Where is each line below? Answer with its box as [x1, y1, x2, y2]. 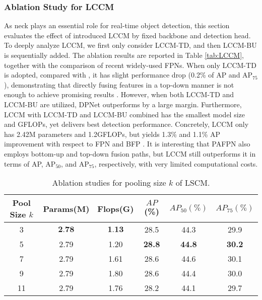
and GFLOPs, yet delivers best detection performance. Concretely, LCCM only [4, 119, 249, 129]
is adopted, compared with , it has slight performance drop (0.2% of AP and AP [4, 69, 253, 80]
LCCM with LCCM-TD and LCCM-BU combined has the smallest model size [4, 109, 245, 119]
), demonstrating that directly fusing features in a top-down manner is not [4, 79, 234, 90]
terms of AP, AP [4, 158, 56, 169]
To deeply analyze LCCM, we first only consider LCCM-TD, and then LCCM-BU [4, 40, 257, 50]
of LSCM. [175, 177, 210, 189]
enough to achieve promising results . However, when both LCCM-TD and [4, 89, 234, 100]
